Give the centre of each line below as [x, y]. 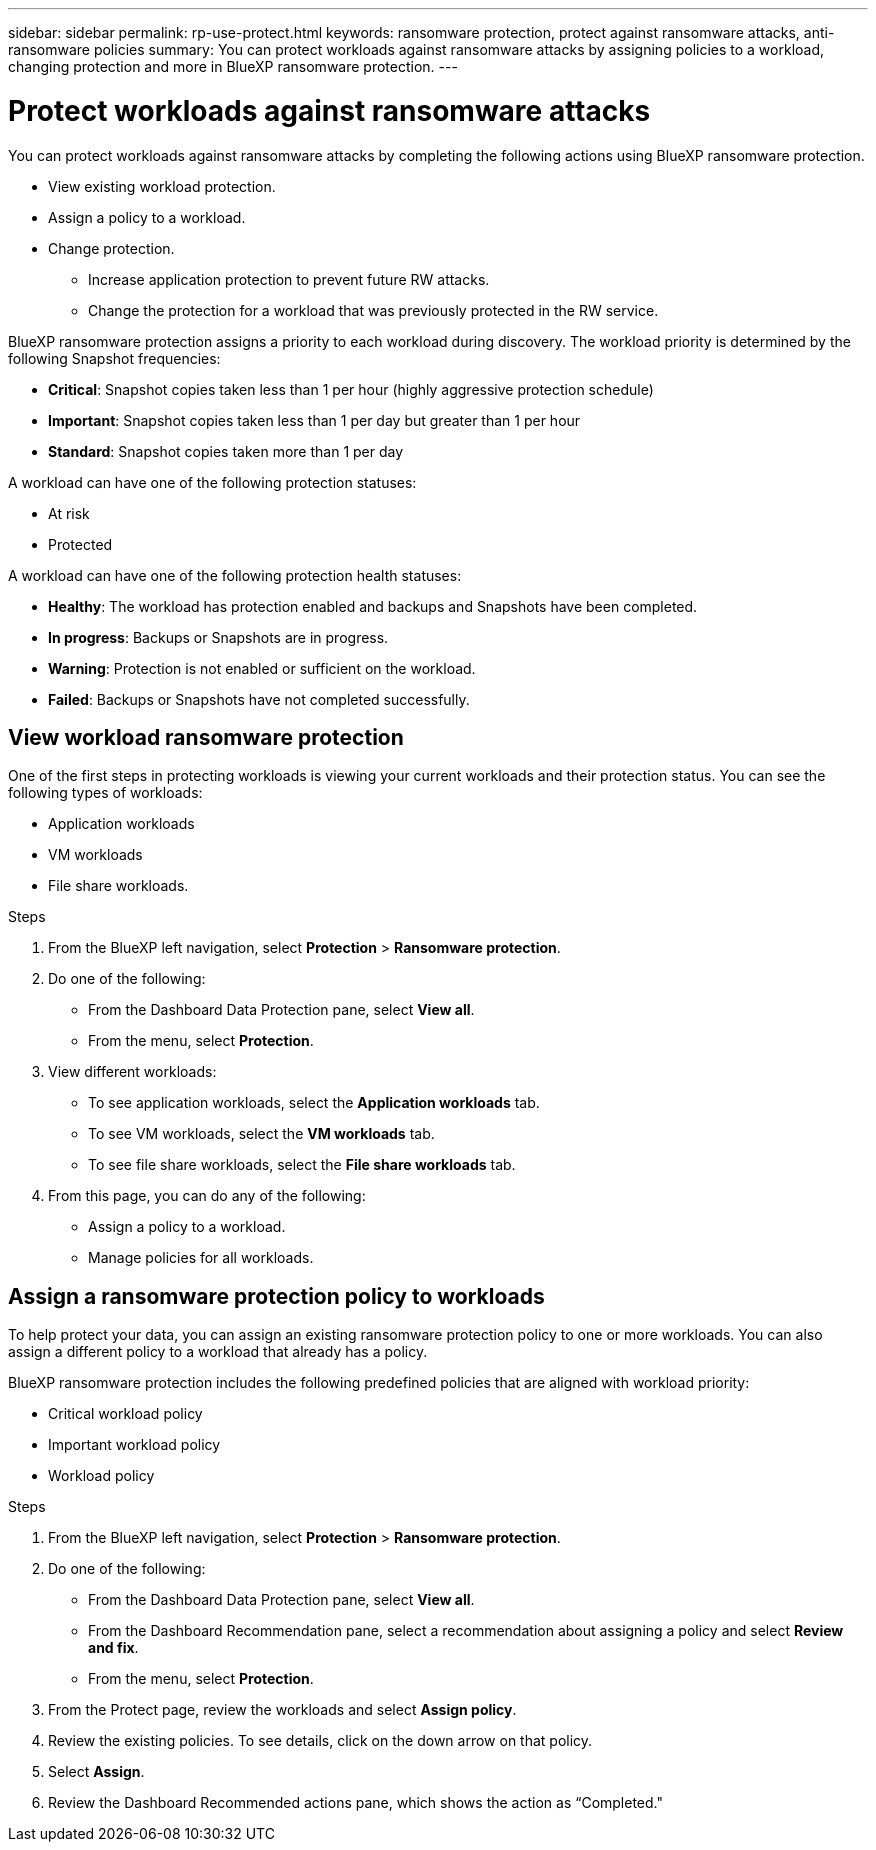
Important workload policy [134, 1445]
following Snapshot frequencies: [114, 358]
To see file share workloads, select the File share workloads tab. [302, 1165]
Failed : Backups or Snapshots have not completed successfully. [259, 699]
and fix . [113, 1648]
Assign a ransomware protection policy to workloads [276, 1296]
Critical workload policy [125, 1414]
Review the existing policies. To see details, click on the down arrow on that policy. [320, 1741]
